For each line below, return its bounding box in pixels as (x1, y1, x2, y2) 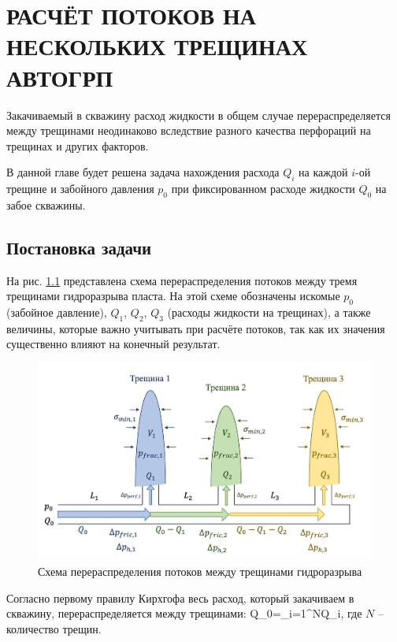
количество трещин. (6, 620, 102, 636)
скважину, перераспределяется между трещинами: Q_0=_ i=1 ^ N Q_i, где (6, 605, 362, 622)
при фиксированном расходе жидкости (171, 180, 355, 197)
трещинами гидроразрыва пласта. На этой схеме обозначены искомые (6, 288, 340, 304)
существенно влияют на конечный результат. (6, 336, 221, 352)
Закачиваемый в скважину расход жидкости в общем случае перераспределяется (6, 106, 391, 123)
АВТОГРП (6, 61, 113, 93)
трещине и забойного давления (6, 180, 154, 197)
